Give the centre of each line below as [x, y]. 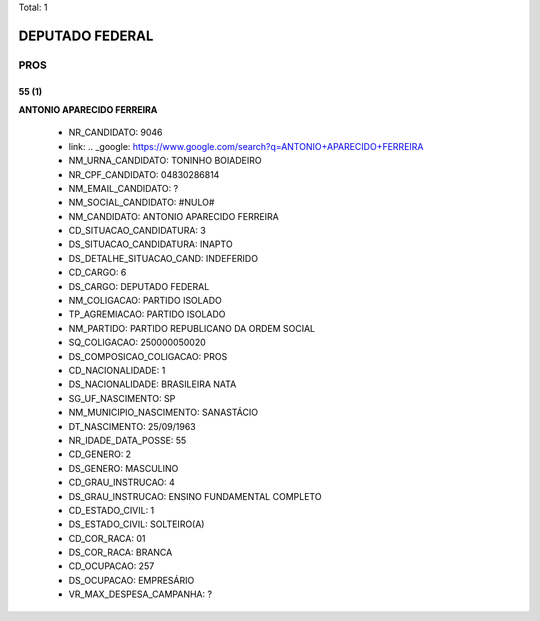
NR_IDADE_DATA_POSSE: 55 [127, 440]
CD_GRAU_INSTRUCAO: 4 [121, 482]
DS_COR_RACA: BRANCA [120, 552]
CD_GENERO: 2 [100, 454]
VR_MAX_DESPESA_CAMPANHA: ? [140, 594]
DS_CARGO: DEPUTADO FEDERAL [139, 286]
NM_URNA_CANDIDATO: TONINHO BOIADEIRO [165, 161]
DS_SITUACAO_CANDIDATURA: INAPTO [151, 244]
